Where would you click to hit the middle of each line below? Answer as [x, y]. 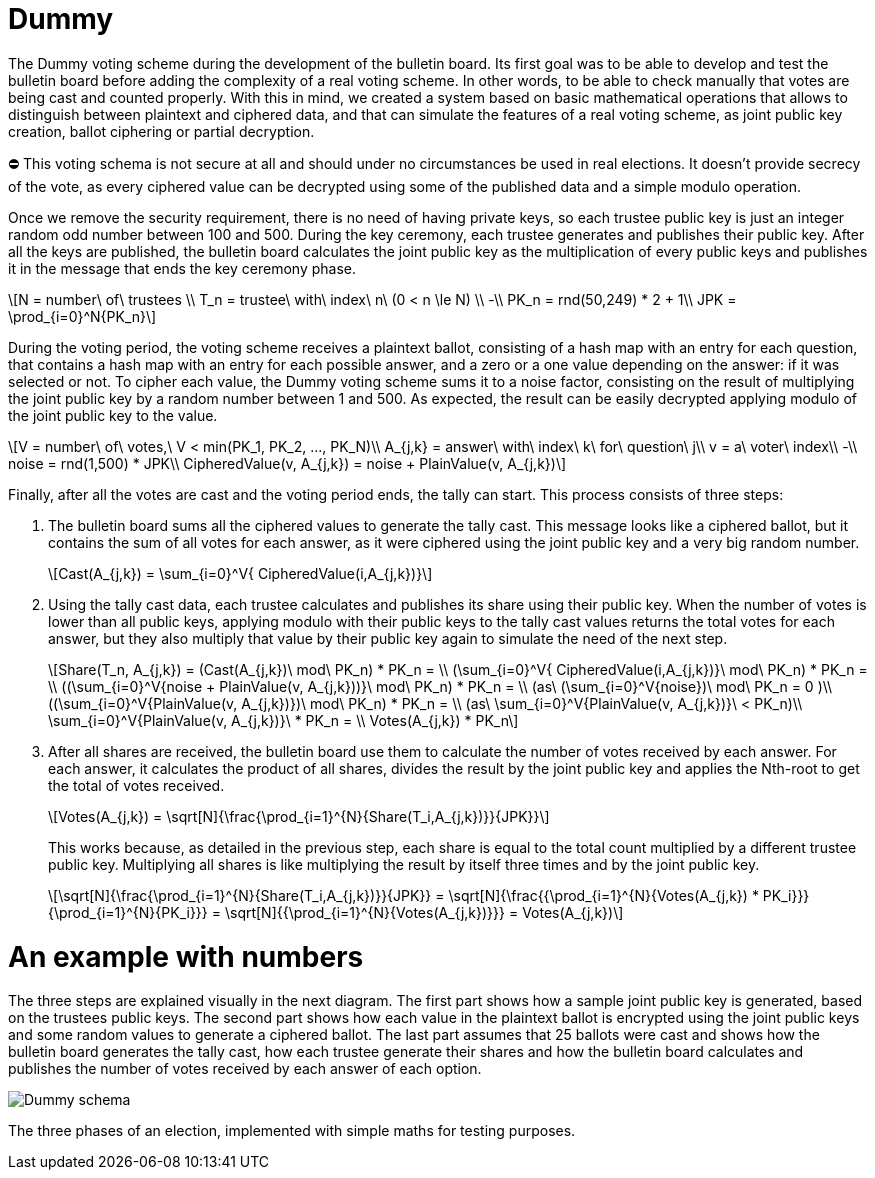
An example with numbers [186, 956]
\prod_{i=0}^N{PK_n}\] [82, 316]
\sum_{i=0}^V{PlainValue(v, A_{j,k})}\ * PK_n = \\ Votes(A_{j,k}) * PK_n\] [283, 720]
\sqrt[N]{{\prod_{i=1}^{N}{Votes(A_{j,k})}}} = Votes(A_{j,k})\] [424, 912]
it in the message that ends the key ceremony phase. [182, 268]
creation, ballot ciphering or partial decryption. [161, 131]
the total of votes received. [136, 785]
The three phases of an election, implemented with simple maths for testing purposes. [292, 1131]
